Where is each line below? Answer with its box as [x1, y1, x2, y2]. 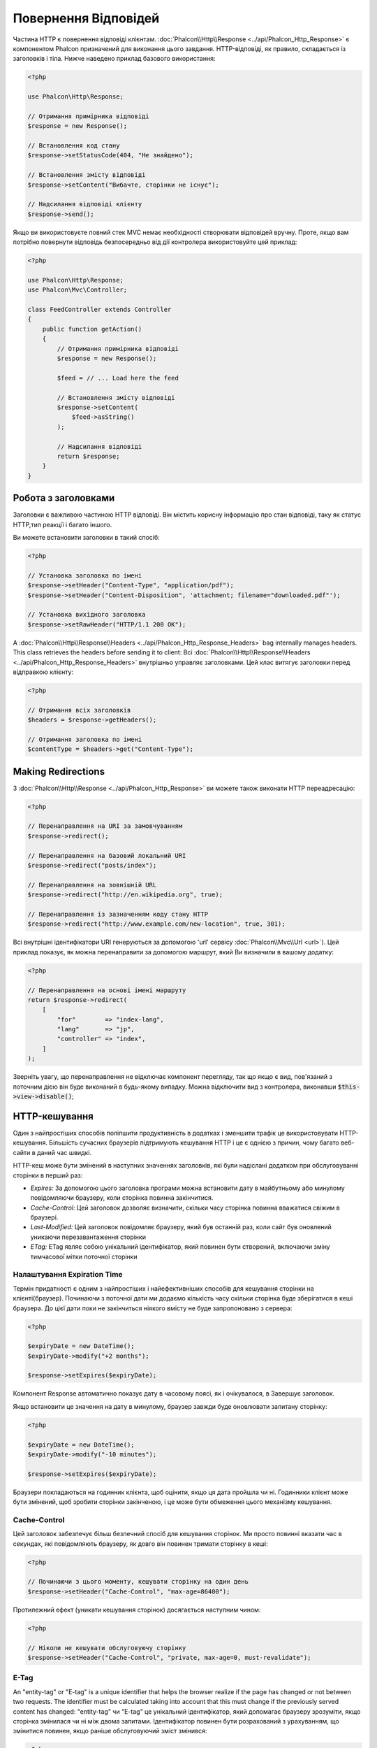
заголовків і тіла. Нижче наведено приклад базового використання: [13, 55, 216, 63]
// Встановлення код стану [27, 142, 120, 150]
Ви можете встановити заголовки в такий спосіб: [13, 533, 160, 542]
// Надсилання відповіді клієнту [27, 200, 142, 208]
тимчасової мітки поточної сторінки [30, 1252, 138, 1261]
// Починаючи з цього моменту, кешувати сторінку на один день [27, 1577, 249, 1586]
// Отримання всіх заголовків [27, 706, 131, 714]
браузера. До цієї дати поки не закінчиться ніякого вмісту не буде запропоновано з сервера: [13, 1304, 293, 1312]
